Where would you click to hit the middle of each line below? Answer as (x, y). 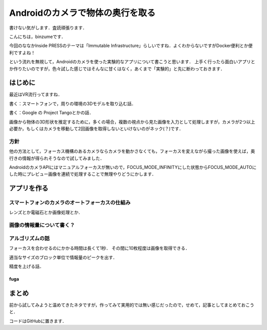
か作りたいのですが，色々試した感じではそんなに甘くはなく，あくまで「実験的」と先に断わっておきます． (117, 69)
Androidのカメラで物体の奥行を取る (82, 13)
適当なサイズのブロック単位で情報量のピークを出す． (63, 257)
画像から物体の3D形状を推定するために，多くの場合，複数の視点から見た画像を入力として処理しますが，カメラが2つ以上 (132, 122)
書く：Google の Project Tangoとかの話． (51, 113)
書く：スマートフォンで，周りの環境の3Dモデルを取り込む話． (72, 103)
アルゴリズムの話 (29, 238)
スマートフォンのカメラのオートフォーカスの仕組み (70, 203)
